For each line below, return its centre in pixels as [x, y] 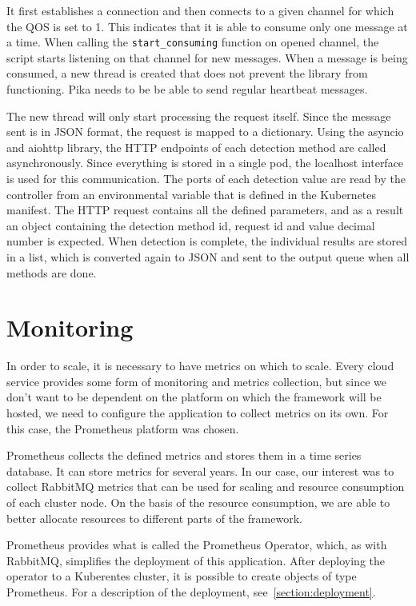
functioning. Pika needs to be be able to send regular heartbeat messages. [187, 89]
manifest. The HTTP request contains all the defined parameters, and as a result [205, 210]
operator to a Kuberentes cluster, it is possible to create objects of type [182, 576]
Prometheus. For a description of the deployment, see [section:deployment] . [191, 592]
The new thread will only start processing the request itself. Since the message [199, 116]
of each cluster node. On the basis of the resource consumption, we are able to [198, 502]
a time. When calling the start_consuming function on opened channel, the [193, 42]
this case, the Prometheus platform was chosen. [123, 428]
